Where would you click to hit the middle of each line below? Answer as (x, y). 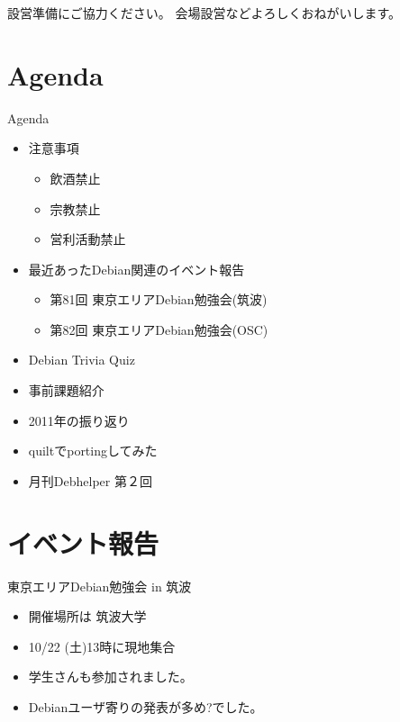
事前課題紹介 (66, 390)
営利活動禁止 (88, 239)
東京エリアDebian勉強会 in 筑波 (100, 586)
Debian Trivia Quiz (82, 360)
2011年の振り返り (79, 420)
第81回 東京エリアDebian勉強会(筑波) (159, 299)
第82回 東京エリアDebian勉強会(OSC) (159, 329)
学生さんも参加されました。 (110, 677)
